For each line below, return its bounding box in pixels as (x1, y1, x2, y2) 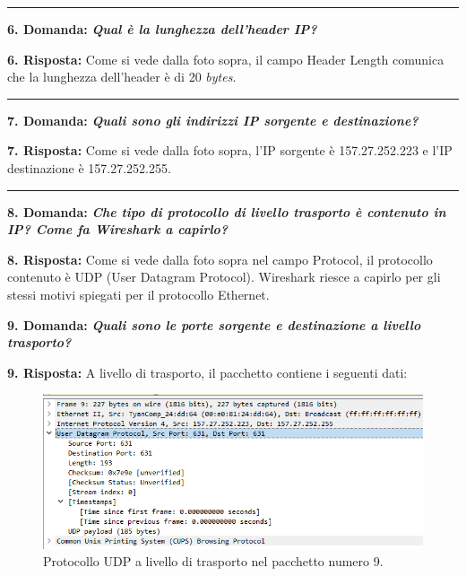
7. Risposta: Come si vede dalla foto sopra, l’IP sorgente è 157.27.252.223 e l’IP (7, 141, 453, 160)
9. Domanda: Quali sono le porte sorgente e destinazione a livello (7, 315, 421, 334)
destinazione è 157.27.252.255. (7, 158, 171, 177)
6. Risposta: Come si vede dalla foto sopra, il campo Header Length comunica (7, 49, 444, 68)
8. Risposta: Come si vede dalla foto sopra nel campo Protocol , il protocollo (7, 249, 433, 268)
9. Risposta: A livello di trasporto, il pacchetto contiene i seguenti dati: (7, 362, 408, 381)
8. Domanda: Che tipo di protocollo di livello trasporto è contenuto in (7, 202, 446, 221)
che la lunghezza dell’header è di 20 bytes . (7, 67, 237, 86)
